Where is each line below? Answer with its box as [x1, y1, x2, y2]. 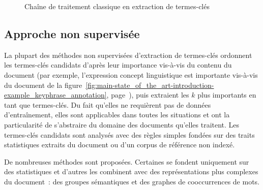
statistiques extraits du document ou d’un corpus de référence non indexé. [4, 139, 235, 150]
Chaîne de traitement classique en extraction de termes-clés [24, 1, 210, 11]
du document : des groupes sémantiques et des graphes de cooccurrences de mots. [4, 176, 259, 186]
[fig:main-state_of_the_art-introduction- [85, 79, 214, 90]
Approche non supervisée [4, 25, 140, 41]
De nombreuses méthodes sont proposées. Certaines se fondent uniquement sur [4, 156, 249, 167]
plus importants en [197, 89, 256, 100]
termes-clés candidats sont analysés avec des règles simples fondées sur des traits [4, 129, 255, 140]
